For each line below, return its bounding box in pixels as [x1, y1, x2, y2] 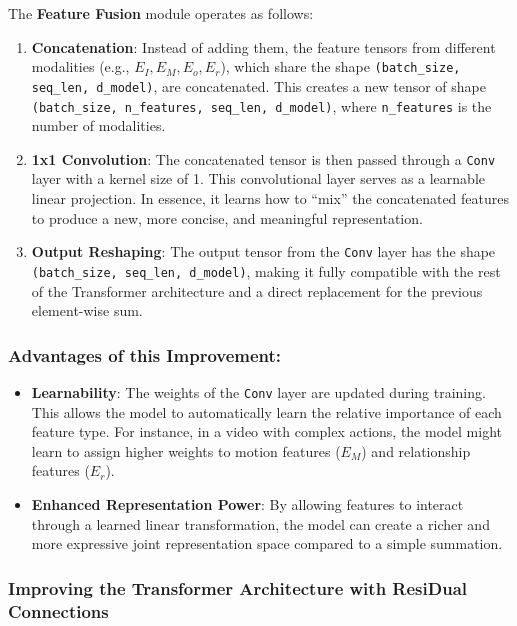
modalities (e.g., [31, 56, 130, 77]
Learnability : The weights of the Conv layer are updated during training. [31, 381, 486, 402]
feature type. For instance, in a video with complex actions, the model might [31, 421, 502, 442]
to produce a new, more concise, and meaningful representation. [31, 207, 423, 228]
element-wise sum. [31, 300, 143, 321]
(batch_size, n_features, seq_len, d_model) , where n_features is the [31, 95, 492, 116]
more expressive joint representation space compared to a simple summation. [31, 533, 503, 554]
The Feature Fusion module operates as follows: [8, 3, 314, 23]
